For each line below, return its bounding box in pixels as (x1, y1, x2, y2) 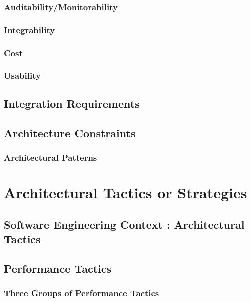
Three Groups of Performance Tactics (4, 287, 159, 299)
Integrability (4, 23, 55, 36)
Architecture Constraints (4, 125, 136, 140)
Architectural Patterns (4, 151, 97, 163)
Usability (4, 69, 41, 82)
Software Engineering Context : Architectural (4, 216, 245, 232)
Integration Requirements (4, 95, 140, 111)
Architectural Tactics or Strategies (4, 182, 247, 202)
